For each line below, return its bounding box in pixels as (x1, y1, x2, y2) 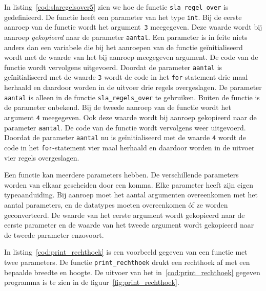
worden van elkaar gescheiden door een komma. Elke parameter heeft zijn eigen (4, 179, 254, 190)
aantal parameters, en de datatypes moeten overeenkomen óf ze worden (4, 199, 228, 210)
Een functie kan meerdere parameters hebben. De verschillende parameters (4, 169, 239, 180)
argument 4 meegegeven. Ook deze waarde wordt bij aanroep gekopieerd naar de (4, 111, 257, 122)
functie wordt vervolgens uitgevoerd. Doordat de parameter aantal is (4, 61, 222, 72)
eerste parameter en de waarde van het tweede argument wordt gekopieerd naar (4, 219, 254, 230)
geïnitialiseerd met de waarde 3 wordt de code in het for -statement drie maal (4, 72, 248, 82)
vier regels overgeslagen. (4, 152, 79, 163)
